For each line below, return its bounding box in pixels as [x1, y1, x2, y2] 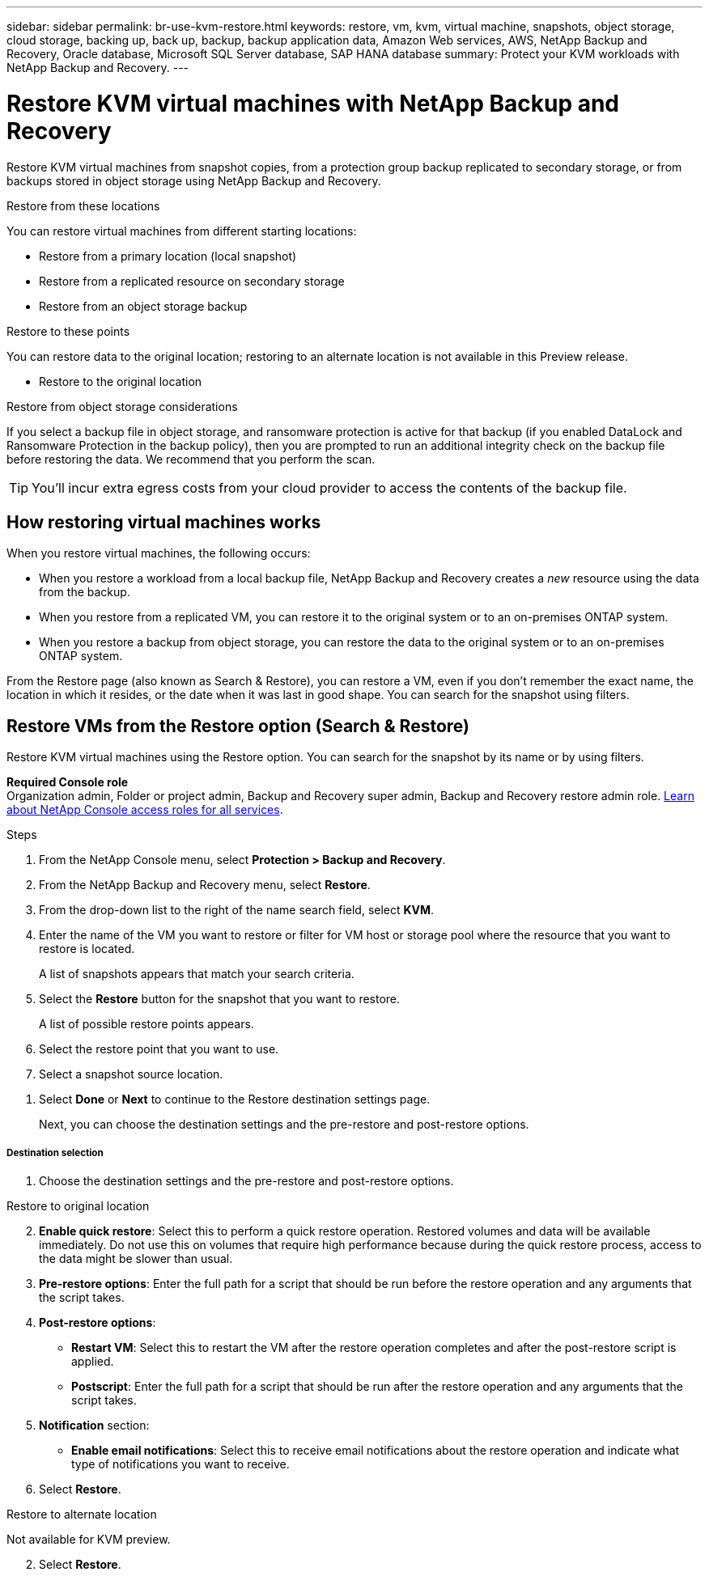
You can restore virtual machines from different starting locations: [6, 223, 357, 238]
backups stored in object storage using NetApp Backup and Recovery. [6, 173, 381, 188]
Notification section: [39, 1417, 150, 1432]
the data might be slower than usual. [39, 1251, 233, 1265]
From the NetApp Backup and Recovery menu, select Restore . [39, 878, 371, 892]
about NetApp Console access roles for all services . [6, 803, 283, 817]
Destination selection [6, 1146, 104, 1159]
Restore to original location [6, 1198, 150, 1213]
